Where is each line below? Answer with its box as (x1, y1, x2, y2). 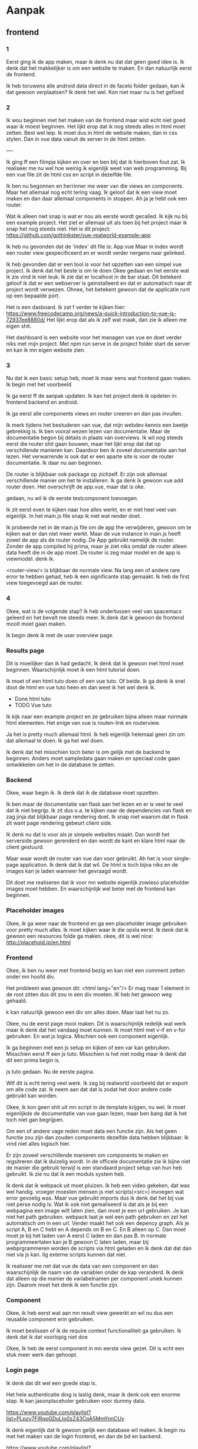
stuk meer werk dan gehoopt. (6, 1351, 78, 1359)
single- (174, 855, 192, 862)
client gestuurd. (6, 844, 44, 851)
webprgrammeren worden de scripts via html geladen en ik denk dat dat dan (6, 1244, 192, 1252)
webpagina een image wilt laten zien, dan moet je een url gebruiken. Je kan (6, 1207, 190, 1214)
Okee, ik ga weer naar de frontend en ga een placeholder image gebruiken (6, 920, 187, 927)
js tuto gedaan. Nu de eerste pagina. (6, 1068, 95, 1075)
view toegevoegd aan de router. (6, 579, 84, 586)
